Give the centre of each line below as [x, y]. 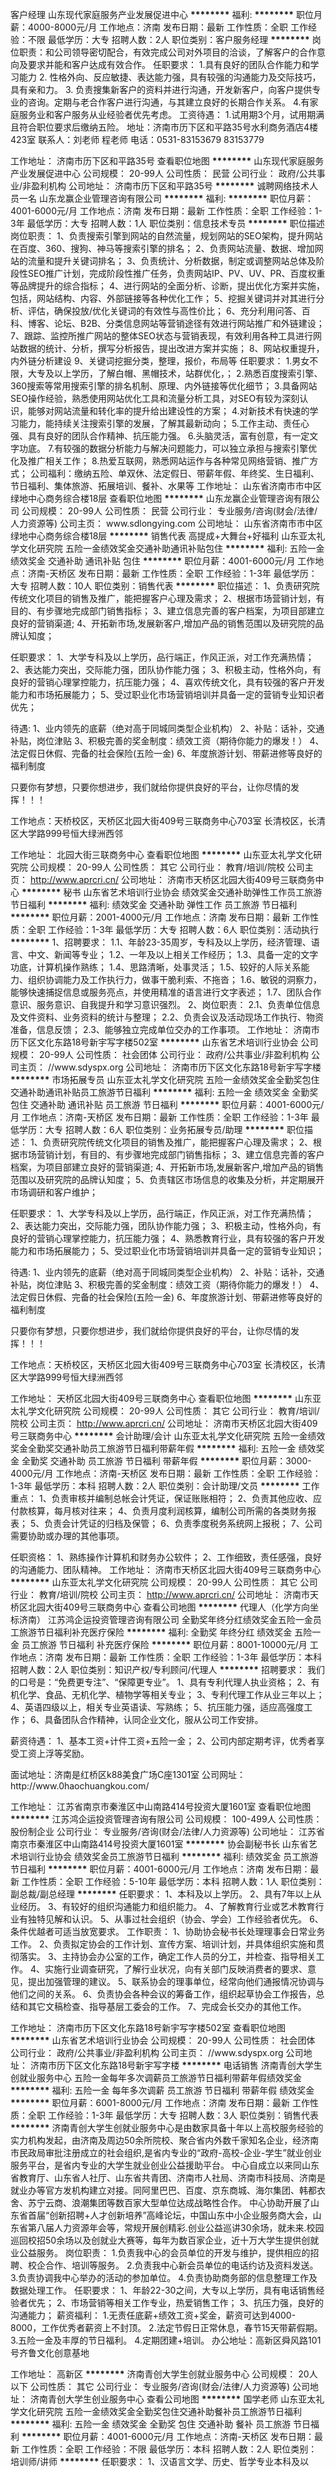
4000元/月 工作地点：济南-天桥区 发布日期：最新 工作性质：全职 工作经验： [166, 1473]
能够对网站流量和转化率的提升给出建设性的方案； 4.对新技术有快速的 [168, 411]
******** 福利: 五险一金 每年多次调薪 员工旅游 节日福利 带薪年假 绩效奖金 [162, 2090]
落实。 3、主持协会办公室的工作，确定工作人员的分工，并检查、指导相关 [167, 1956]
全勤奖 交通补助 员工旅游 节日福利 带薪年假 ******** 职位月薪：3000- [166, 1461]
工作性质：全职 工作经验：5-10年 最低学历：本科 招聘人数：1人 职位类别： [173, 1881]
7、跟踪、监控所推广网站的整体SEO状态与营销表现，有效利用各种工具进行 [162, 336]
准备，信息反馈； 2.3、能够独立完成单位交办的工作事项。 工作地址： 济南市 [165, 1029]
